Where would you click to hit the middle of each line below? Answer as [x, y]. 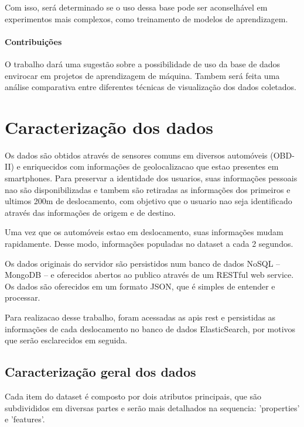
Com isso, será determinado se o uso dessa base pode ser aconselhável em [136, 7]
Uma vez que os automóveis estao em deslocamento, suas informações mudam [144, 232]
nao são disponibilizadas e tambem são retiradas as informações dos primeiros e [148, 189]
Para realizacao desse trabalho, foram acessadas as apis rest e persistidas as [140, 317]
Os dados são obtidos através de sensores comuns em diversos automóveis [136, 155]
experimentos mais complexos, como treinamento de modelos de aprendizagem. [146, 18]
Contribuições [33, 41]
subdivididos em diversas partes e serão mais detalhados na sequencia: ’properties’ [152, 407]
